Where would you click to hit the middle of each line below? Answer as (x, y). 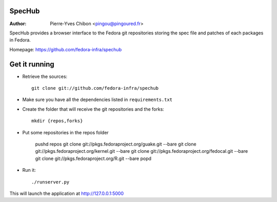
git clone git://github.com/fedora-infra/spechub (95, 88)
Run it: (29, 170)
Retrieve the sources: (45, 76)
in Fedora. (20, 40)
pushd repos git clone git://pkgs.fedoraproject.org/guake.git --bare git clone (116, 144)
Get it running (32, 64)
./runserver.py (51, 182)
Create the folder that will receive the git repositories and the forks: (93, 109)
